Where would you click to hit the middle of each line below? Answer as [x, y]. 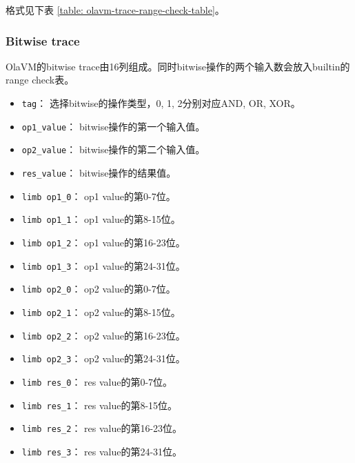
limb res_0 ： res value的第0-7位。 [97, 381]
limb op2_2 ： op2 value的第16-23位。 [103, 335]
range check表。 [40, 80]
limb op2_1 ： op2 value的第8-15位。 [101, 312]
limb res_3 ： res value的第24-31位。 [102, 451]
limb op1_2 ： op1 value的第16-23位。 [103, 242]
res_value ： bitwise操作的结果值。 [99, 172]
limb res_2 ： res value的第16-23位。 [102, 428]
